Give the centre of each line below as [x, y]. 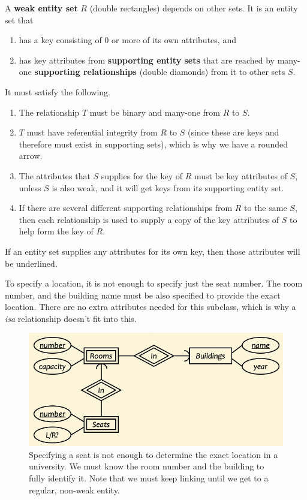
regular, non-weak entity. [74, 490]
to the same [266, 208]
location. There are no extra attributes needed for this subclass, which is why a [151, 307]
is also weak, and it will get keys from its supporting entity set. [168, 187]
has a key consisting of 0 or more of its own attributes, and [127, 40]
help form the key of [56, 231]
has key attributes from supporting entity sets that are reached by [147, 60]
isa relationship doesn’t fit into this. [71, 318]
